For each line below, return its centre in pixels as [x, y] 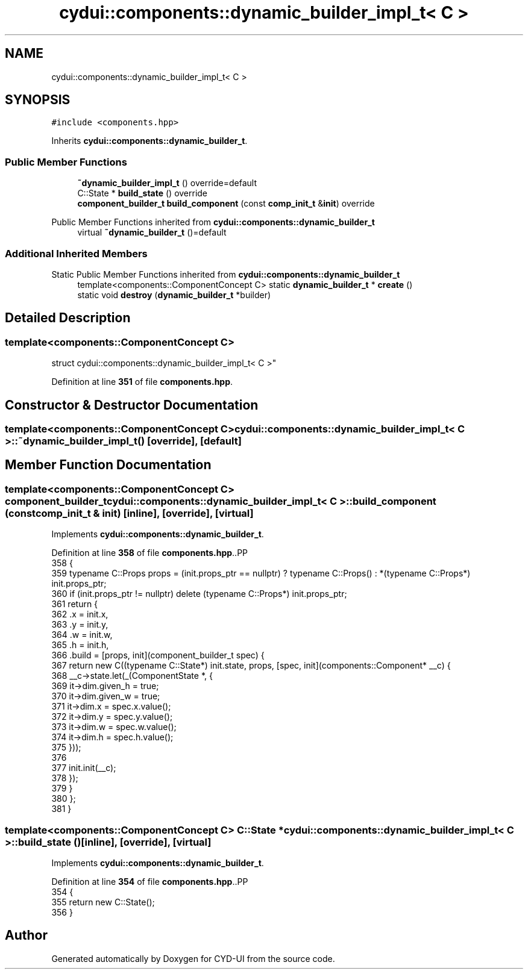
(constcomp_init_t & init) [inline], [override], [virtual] [129, 513]
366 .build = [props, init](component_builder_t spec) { [158, 655]
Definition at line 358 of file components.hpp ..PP [150, 553]
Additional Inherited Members [76, 253]
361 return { [75, 604]
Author [26, 935]
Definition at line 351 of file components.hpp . [142, 382]
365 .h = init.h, [80, 645]
